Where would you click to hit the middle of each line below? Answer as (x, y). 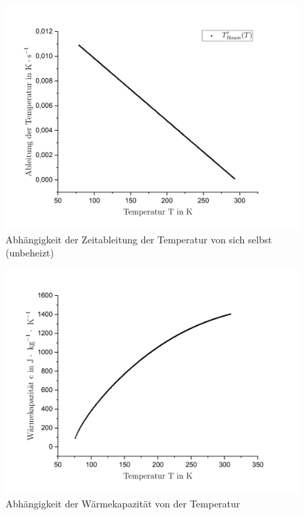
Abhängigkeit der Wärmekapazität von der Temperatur (123, 503)
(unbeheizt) (30, 253)
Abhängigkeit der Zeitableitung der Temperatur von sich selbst (139, 239)
